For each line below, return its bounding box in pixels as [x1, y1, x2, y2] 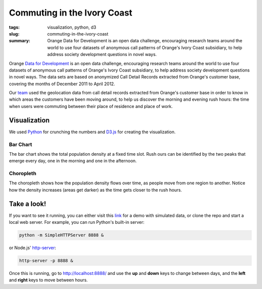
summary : [9, 38, 31, 44]
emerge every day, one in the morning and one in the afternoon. [9, 158, 137, 164]
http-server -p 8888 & [19, 258, 73, 264]
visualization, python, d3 [47, 24, 97, 30]
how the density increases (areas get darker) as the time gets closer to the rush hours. [9, 187, 182, 193]
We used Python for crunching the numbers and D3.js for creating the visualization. [9, 129, 176, 135]
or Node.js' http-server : [9, 245, 56, 251]
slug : [9, 31, 19, 36]
